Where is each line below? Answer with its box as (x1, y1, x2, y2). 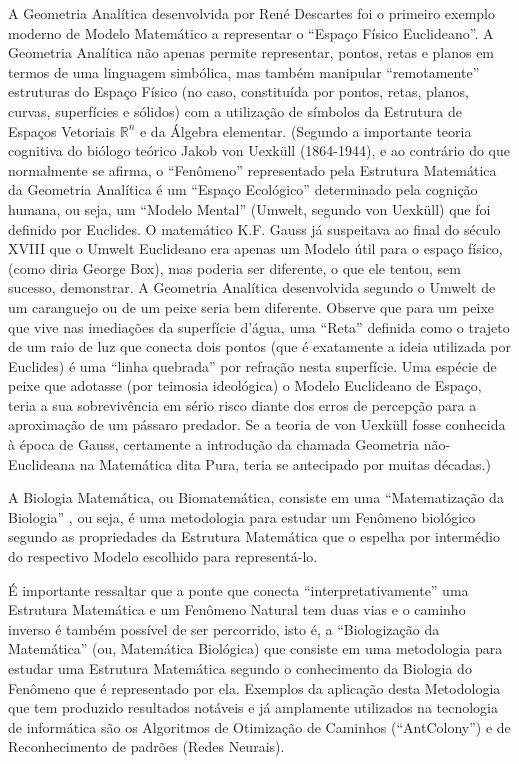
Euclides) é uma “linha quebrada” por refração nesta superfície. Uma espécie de (8, 355, 497, 376)
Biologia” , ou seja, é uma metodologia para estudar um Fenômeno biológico (8, 506, 476, 527)
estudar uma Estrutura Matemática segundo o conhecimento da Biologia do (8, 658, 472, 678)
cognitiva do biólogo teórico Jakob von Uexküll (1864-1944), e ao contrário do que (8, 140, 510, 161)
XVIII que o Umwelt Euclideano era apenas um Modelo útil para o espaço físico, (8, 238, 503, 259)
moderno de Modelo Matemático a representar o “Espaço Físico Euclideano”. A (8, 22, 494, 43)
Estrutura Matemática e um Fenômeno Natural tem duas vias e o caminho (8, 599, 466, 620)
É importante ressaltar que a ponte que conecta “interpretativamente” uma (8, 579, 469, 600)
